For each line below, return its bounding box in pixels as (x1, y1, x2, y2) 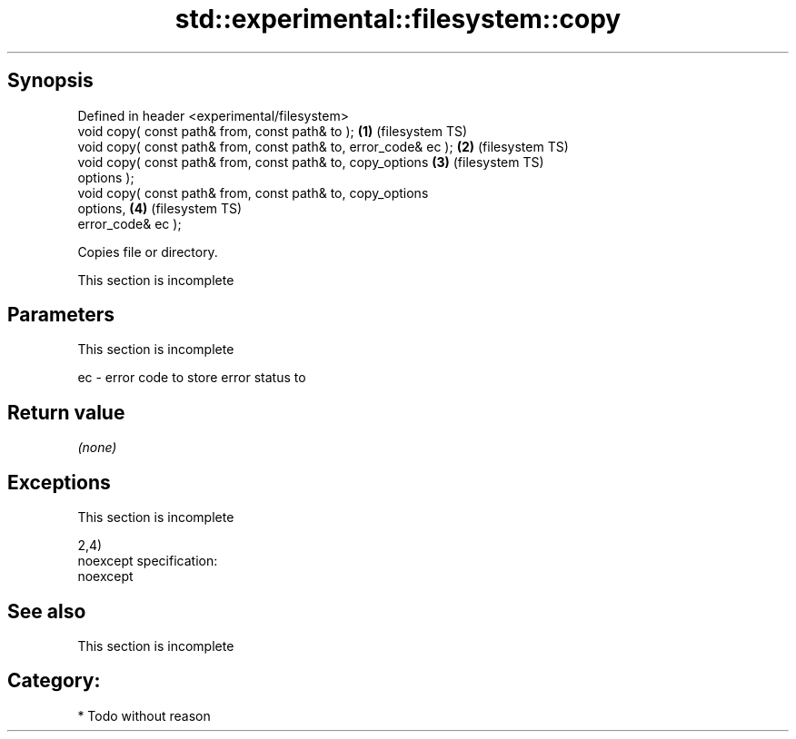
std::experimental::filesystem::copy (174, 4, 622, 34)
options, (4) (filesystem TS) (77, 200, 243, 216)
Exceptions (7, 470, 111, 494)
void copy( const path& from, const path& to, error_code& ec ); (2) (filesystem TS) (77, 138, 569, 154)
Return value (7, 400, 125, 424)
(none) (77, 439, 117, 456)
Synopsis (7, 69, 94, 93)
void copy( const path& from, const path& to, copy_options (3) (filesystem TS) (77, 153, 544, 170)
